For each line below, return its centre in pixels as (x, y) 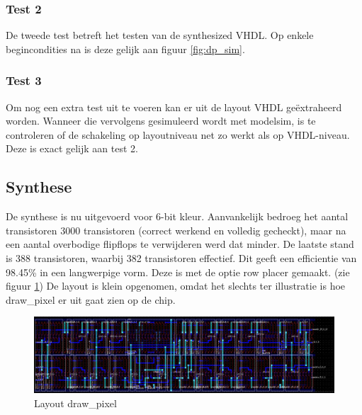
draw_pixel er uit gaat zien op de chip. (91, 299)
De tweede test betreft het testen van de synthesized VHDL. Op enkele (160, 35)
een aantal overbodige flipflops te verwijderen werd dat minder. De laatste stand (180, 244)
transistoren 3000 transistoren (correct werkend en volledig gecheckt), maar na (176, 230)
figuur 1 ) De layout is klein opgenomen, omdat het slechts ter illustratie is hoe (176, 286)
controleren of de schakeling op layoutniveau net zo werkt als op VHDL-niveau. (178, 134)
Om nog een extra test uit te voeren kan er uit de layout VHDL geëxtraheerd (174, 107)
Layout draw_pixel (75, 403)
